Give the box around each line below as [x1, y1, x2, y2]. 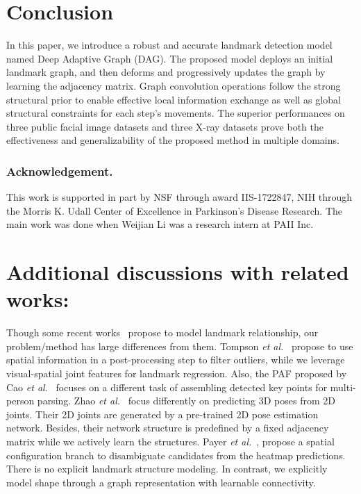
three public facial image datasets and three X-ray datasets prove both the [6, 119, 324, 133]
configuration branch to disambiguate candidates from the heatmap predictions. [6, 447, 346, 462]
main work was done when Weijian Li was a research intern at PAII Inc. [6, 217, 314, 231]
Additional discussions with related [6, 258, 349, 286]
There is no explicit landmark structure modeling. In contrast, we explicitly [6, 461, 328, 476]
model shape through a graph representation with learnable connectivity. [6, 475, 316, 489]
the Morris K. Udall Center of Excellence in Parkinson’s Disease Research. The [6, 203, 343, 217]
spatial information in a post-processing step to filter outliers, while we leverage [6, 352, 345, 367]
